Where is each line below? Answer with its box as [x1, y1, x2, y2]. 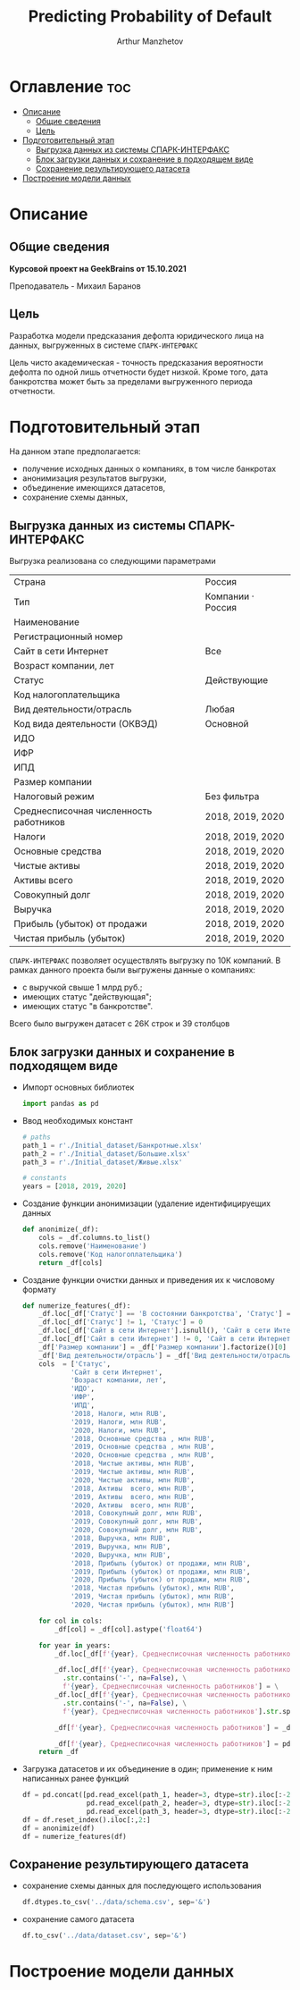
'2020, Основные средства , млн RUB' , [70, 1451, 215, 1460]
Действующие [204, 674, 269, 687]
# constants [21, 1174, 67, 1183]
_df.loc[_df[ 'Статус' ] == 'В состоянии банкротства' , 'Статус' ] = [38, 1310, 291, 1319]
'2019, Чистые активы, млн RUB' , [70, 1468, 195, 1477]
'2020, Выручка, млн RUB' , [70, 1550, 171, 1559]
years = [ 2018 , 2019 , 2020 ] [21, 1182, 127, 1191]
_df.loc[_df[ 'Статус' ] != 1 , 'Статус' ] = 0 [38, 1318, 204, 1327]
